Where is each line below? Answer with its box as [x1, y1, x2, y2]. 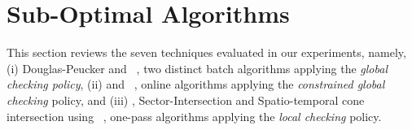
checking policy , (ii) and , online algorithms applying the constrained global [7, 76, 385, 93]
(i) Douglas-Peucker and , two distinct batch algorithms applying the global [7, 59, 388, 76]
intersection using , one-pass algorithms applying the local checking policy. [7, 107, 382, 124]
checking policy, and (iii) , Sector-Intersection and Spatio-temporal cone [7, 91, 365, 108]
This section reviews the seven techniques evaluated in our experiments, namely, [7, 44, 406, 61]
